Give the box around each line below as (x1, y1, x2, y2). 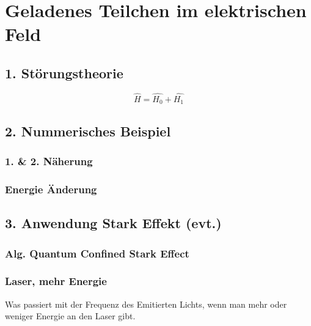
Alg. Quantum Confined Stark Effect (5, 245, 189, 261)
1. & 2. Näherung (5, 154, 93, 169)
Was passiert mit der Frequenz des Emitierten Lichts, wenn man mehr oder (5, 297, 287, 310)
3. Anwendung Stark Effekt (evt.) (5, 213, 222, 232)
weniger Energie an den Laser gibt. (5, 309, 136, 322)
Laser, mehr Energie (5, 273, 107, 289)
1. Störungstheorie (5, 63, 123, 82)
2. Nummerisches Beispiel (5, 121, 171, 140)
